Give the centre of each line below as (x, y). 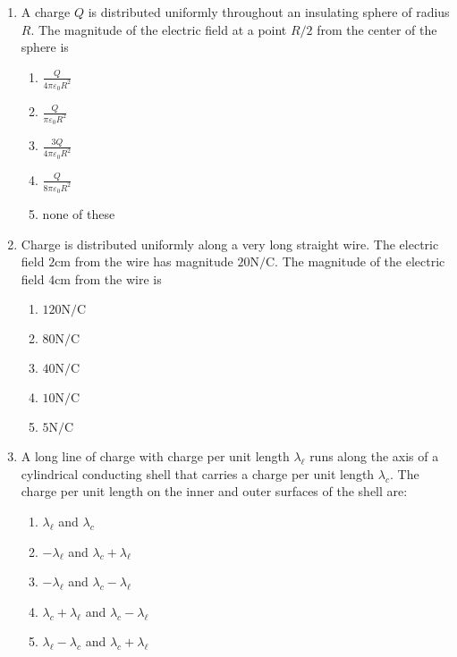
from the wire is (118, 278)
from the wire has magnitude (154, 261)
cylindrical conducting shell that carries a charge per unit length (198, 473)
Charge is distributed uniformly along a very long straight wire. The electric (230, 244)
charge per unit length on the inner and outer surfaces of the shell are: (214, 491)
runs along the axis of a (374, 456)
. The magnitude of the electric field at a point (159, 29)
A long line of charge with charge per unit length (155, 456)
